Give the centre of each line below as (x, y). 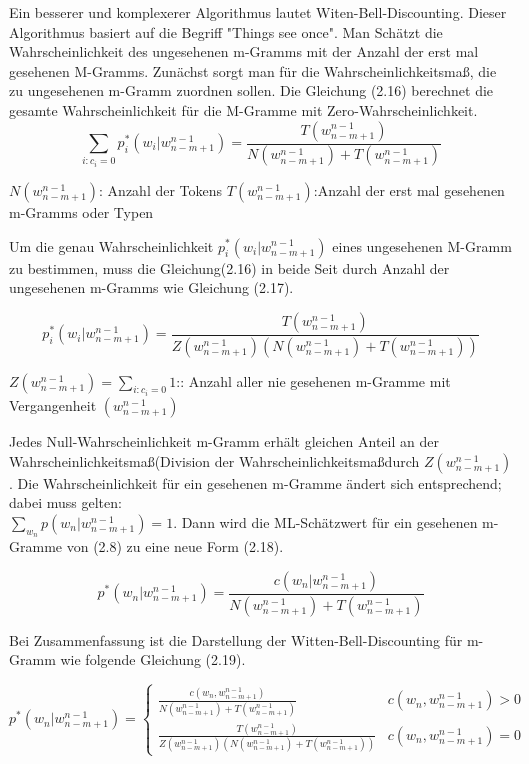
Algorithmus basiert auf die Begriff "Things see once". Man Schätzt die (226, 31)
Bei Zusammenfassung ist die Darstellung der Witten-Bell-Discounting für (236, 639)
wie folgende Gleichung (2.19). (153, 659)
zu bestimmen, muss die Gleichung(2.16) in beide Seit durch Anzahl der (229, 267)
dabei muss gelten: (65, 502)
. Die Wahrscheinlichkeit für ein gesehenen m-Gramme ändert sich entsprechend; (255, 482)
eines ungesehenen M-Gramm (422, 245)
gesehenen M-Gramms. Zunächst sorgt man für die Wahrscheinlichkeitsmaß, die (253, 70)
